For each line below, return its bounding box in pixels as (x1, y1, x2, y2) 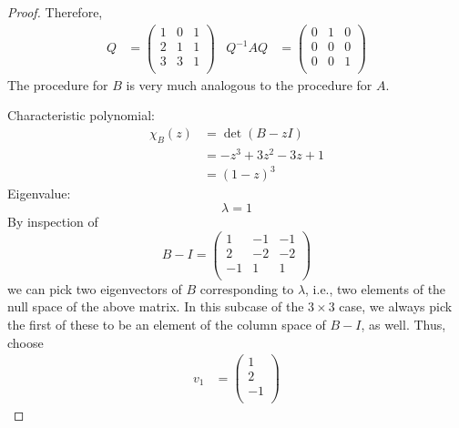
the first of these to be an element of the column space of (7, 315, 326, 334)
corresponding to (199, 279, 294, 298)
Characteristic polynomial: (7, 106, 155, 125)
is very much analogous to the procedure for (126, 75, 372, 94)
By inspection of (7, 212, 98, 231)
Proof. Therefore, (7, 3, 103, 21)
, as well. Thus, (361, 315, 446, 334)
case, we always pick (339, 297, 453, 316)
